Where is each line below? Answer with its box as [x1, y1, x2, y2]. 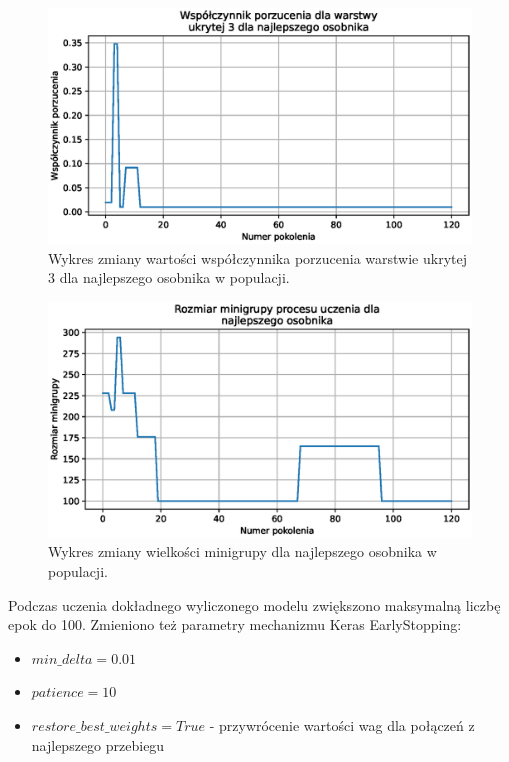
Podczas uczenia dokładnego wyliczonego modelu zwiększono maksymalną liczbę [8, 594, 501, 615]
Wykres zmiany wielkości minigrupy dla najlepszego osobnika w [48, 541, 437, 562]
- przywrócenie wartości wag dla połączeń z [209, 714, 475, 735]
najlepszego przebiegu [31, 734, 165, 755]
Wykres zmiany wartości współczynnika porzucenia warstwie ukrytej [48, 247, 467, 268]
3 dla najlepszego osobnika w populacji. [48, 267, 290, 288]
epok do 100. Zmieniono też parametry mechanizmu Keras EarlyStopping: [8, 614, 462, 635]
